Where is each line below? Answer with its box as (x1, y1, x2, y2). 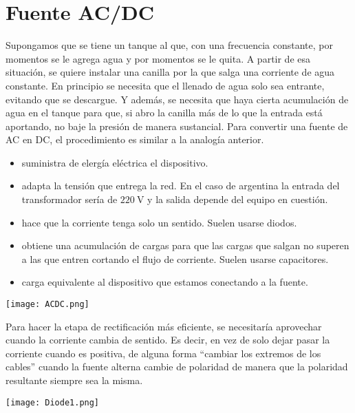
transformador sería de (21, 192, 118, 206)
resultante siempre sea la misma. (6, 373, 143, 388)
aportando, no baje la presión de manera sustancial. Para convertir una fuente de (6, 118, 348, 133)
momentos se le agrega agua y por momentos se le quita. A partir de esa (6, 51, 311, 65)
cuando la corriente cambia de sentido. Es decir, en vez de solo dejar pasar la (6, 332, 330, 347)
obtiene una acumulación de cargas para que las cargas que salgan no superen (21, 238, 349, 253)
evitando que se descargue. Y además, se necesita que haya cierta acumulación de (6, 92, 349, 106)
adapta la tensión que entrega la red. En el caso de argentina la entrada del (21, 178, 340, 193)
